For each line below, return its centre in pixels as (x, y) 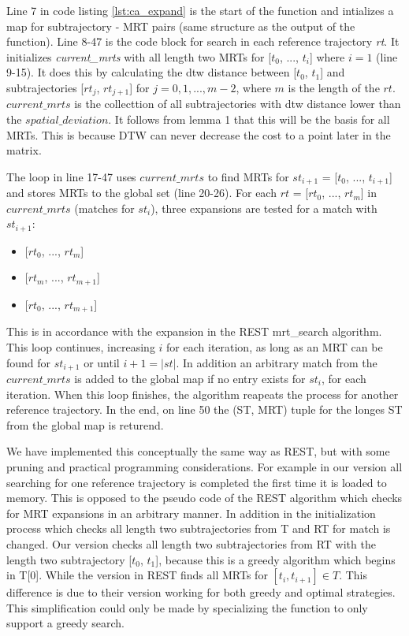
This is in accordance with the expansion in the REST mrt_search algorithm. (194, 331)
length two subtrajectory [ (69, 559)
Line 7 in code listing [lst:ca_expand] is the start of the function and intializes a (200, 10)
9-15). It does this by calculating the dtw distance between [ (152, 72)
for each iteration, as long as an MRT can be (275, 346)
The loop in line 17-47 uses (71, 176)
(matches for (104, 208)
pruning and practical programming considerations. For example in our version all (204, 467)
